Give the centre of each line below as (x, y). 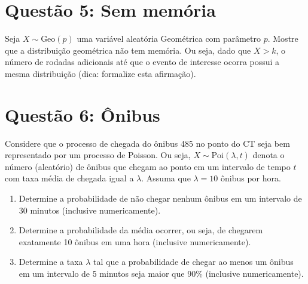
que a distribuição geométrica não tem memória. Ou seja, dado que (128, 50)
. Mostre (283, 38)
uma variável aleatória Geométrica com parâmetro (169, 38)
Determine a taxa (51, 262)
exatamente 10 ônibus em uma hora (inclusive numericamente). (135, 241)
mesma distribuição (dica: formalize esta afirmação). (100, 73)
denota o (269, 155)
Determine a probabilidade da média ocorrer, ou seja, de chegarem (141, 230)
